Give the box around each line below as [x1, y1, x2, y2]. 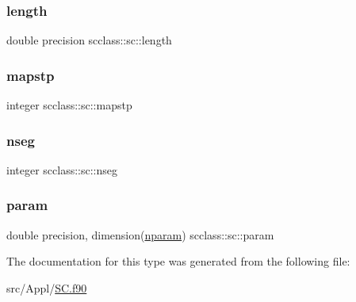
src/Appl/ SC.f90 [6, 279, 87, 296]
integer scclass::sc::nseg [6, 161, 117, 178]
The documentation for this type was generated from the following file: [6, 253, 350, 270]
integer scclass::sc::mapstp [6, 97, 132, 113]
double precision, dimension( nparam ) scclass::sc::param [6, 226, 274, 243]
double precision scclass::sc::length [6, 32, 172, 48]
